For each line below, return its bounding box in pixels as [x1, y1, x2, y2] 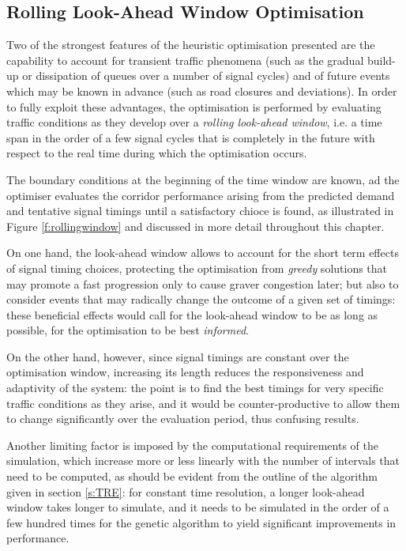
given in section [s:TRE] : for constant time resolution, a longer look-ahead [6, 483, 365, 500]
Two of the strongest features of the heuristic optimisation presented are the [6, 36, 375, 53]
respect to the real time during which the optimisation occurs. [6, 145, 307, 161]
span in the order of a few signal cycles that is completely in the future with [6, 129, 375, 145]
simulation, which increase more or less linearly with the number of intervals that [6, 452, 400, 469]
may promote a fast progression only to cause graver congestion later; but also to [6, 275, 399, 292]
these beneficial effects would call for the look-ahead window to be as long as [6, 306, 378, 323]
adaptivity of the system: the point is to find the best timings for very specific [6, 379, 384, 396]
